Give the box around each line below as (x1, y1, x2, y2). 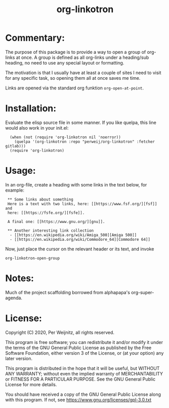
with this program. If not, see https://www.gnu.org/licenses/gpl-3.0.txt (5, 396, 152, 402)
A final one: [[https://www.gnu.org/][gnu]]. (7, 219, 105, 224)
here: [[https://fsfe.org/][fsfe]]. (7, 210, 85, 215)
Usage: (5, 165, 36, 176)
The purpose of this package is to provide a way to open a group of (5, 49, 146, 55)
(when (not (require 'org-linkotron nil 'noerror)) (10, 135, 121, 140)
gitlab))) (5, 143, 26, 148)
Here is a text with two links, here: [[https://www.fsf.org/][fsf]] (7, 201, 157, 206)
